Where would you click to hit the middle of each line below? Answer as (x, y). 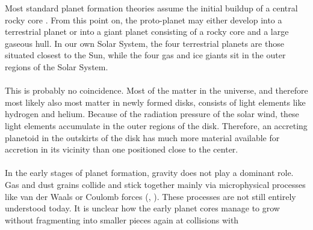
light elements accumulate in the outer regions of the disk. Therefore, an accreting (156, 125)
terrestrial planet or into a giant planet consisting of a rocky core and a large (147, 32)
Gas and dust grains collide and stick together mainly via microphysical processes (155, 184)
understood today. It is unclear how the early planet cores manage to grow (142, 208)
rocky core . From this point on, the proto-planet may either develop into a (144, 20)
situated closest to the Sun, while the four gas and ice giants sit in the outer (145, 55)
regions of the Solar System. (57, 66)
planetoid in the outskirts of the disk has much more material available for (142, 137)
